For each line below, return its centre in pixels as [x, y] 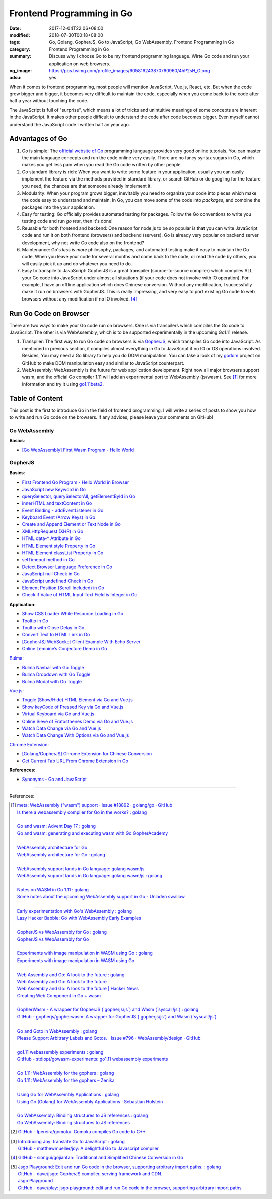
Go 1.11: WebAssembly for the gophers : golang [65, 1073]
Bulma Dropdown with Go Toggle [56, 674]
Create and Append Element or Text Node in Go [71, 524]
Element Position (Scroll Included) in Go [63, 588]
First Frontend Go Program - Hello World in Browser [76, 482]
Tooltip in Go [35, 621]
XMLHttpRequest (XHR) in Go [52, 531]
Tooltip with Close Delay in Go [53, 627]
